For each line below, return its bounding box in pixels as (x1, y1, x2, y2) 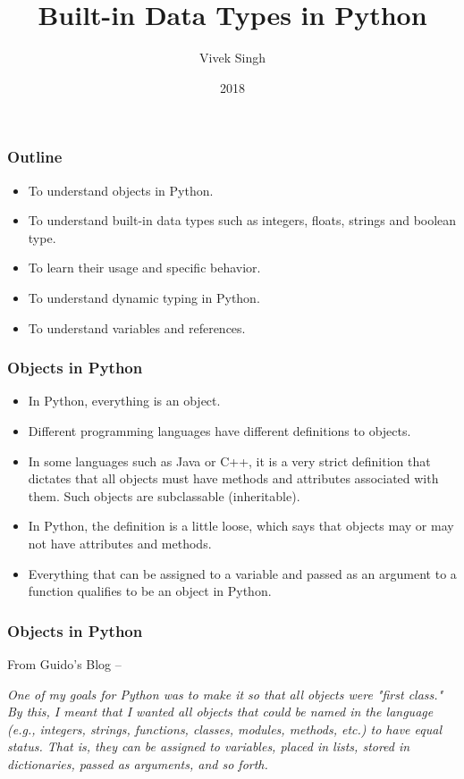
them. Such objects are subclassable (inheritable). (28, 486, 300, 505)
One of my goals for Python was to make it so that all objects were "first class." (7, 684, 443, 703)
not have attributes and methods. (28, 533, 212, 552)
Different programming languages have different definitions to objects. (28, 421, 411, 440)
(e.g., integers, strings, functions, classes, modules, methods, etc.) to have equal (7, 719, 442, 738)
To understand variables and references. (28, 318, 246, 337)
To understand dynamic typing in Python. (28, 288, 260, 306)
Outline (7, 146, 63, 168)
